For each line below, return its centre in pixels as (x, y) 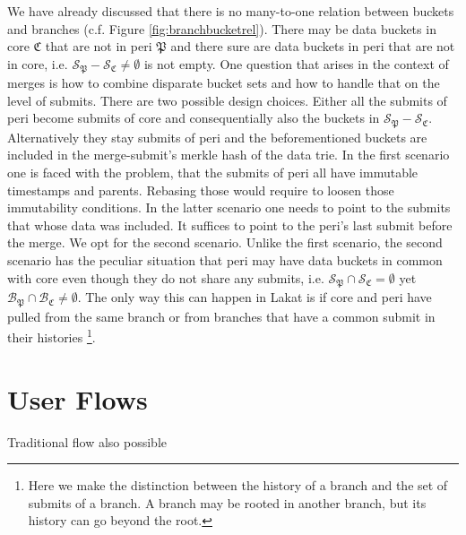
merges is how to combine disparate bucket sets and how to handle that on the (224, 83)
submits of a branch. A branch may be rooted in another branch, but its (227, 502)
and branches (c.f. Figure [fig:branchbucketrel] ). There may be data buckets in (222, 28)
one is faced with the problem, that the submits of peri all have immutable (213, 173)
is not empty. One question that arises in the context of (296, 63)
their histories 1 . (52, 336)
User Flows (78, 398)
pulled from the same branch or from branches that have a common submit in (221, 316)
